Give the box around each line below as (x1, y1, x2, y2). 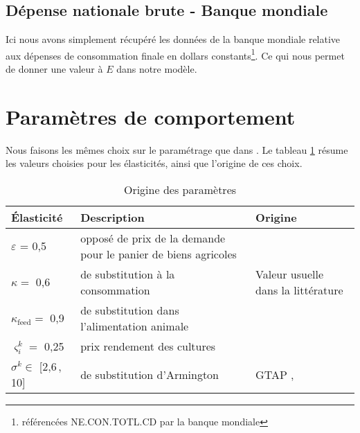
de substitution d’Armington (80, 366, 219, 382)
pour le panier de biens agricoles (80, 245, 237, 262)
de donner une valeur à (6, 62, 103, 76)
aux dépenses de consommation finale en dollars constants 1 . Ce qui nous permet (6, 46, 345, 62)
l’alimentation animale (80, 317, 189, 334)
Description (80, 209, 145, 225)
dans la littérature (255, 281, 343, 298)
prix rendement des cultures (80, 338, 216, 355)
